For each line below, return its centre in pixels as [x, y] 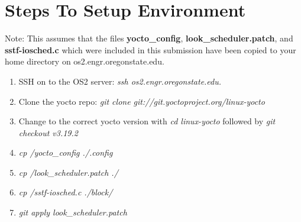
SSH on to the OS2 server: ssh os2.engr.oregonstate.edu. [120, 81]
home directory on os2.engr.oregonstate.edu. [85, 61]
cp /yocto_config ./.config [66, 152]
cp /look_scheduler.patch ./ [68, 172]
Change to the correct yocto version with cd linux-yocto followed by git [147, 121]
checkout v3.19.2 [48, 132]
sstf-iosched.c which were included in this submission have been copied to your [150, 49]
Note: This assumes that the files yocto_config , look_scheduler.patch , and [149, 38]
